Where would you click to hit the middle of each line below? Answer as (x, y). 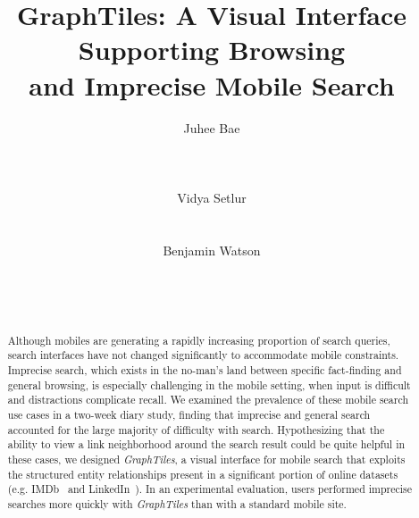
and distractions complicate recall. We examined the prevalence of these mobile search (208, 400)
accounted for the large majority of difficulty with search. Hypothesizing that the (196, 429)
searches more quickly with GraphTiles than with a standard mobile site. (177, 504)
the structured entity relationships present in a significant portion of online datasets (203, 474)
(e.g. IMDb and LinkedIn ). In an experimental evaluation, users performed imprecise (210, 489)
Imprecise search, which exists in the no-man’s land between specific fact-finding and (205, 370)
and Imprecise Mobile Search (212, 84)
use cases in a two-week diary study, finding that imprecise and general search (189, 415)
